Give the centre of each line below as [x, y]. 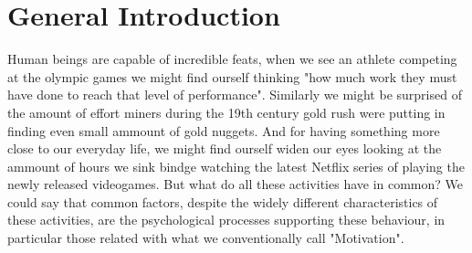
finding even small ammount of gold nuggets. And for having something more [224, 130]
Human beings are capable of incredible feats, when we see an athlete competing [232, 59]
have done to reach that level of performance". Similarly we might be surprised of [235, 95]
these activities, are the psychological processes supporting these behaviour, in [226, 220]
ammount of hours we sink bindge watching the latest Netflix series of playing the [236, 166]
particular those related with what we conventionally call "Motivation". [206, 238]
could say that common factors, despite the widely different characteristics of [223, 201]
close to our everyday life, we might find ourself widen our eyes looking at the [225, 148]
